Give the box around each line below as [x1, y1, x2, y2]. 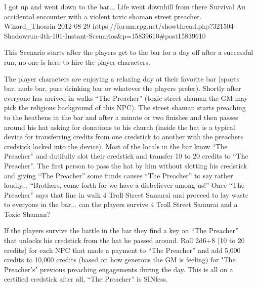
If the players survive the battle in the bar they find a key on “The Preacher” [4, 225, 239, 236]
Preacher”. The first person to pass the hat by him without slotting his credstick [4, 160, 247, 170]
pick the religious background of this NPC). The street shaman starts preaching [4, 102, 246, 113]
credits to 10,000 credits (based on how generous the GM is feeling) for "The [4, 254, 236, 265]
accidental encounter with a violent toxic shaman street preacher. [4, 11, 202, 21]
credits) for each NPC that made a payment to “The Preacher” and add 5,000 [4, 245, 241, 255]
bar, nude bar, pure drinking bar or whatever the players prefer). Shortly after [4, 83, 241, 93]
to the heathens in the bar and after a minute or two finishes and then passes [4, 112, 238, 122]
